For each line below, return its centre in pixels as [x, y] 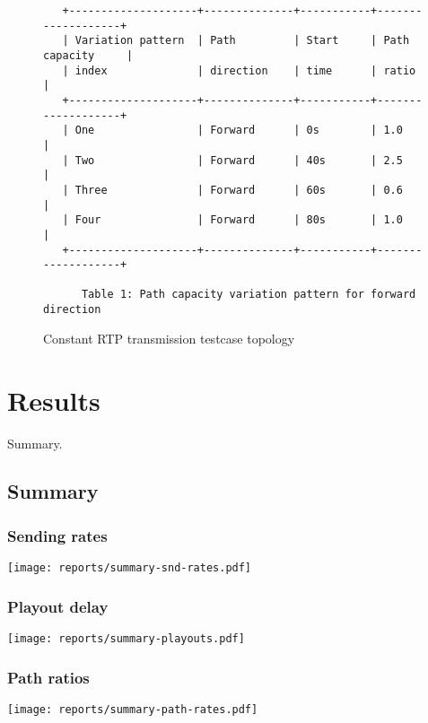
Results [54, 400]
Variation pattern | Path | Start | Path [242, 41]
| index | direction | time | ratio [239, 70]
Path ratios [48, 677]
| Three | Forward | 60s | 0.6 [232, 190]
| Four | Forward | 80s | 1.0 [232, 220]
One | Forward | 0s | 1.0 [239, 131]
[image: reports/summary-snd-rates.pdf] [130, 568]
